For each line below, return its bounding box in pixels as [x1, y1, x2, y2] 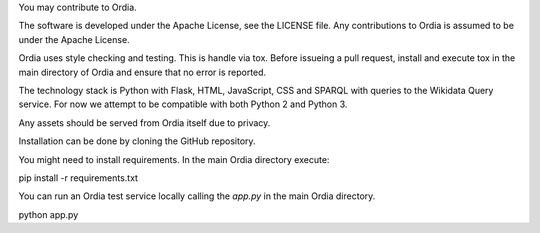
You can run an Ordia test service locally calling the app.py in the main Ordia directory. [18, 190, 376, 202]
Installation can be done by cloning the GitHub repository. [18, 135, 256, 147]
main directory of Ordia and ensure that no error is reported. [18, 66, 267, 78]
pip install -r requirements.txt [18, 171, 139, 184]
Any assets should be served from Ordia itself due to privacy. [18, 116, 271, 129]
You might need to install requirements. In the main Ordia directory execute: [18, 153, 330, 165]
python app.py [18, 208, 79, 220]
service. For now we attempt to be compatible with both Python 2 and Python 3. [18, 98, 348, 110]
